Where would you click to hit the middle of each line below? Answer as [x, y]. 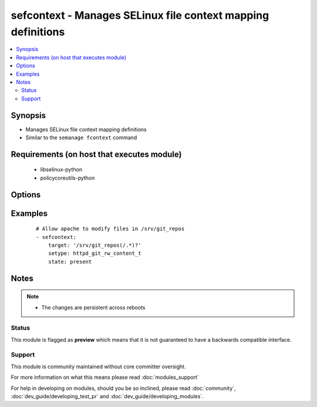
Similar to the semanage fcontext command [81, 137]
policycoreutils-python [68, 178]
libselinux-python [61, 170]
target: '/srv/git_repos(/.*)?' [95, 245]
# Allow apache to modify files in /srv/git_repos [110, 229]
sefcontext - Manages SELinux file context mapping [140, 15]
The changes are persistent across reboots [93, 307]
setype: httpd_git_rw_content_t [95, 253]
